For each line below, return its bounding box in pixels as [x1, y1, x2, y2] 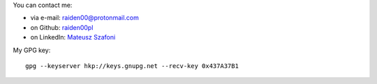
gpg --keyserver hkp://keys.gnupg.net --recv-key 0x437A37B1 [25, 62, 239, 69]
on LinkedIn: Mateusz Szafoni [30, 33, 116, 42]
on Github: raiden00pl [30, 23, 94, 31]
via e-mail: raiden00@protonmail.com [30, 14, 139, 22]
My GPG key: [13, 46, 51, 54]
